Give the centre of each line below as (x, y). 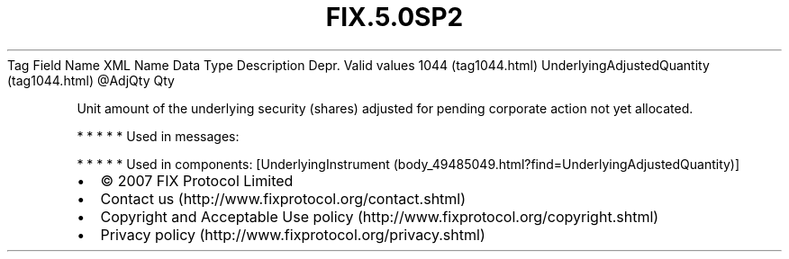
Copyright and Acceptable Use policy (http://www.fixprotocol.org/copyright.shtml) (380, 216)
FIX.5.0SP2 (394, 17)
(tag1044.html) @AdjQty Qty (91, 80)
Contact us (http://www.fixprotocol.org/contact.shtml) (283, 198)
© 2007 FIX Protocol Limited (197, 180)
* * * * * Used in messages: (158, 136)
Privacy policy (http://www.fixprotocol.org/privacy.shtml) (293, 234)
